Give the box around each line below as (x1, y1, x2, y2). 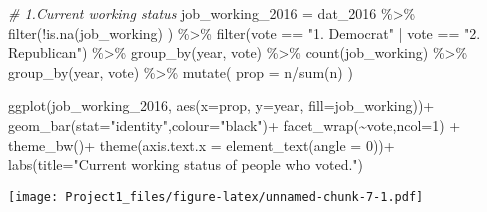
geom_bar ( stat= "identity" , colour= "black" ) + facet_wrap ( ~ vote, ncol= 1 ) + (8, 114, 461, 135)
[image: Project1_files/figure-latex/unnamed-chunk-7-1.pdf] (8, 189, 424, 204)
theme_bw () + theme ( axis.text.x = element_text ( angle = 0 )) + (8, 134, 395, 155)
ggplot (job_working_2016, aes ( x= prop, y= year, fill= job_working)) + (8, 95, 435, 116)
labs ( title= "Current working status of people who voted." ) (8, 154, 364, 175)
